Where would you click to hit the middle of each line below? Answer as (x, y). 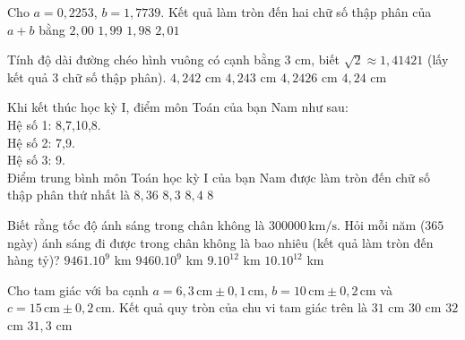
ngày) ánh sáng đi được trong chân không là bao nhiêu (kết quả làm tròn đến (220, 242)
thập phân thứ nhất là (69, 195)
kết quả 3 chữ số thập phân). (87, 76)
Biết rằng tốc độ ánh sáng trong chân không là (136, 224)
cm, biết (318, 59)
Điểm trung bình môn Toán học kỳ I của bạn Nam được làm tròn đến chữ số (219, 177)
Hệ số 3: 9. (37, 160)
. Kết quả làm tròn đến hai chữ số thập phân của (296, 12)
